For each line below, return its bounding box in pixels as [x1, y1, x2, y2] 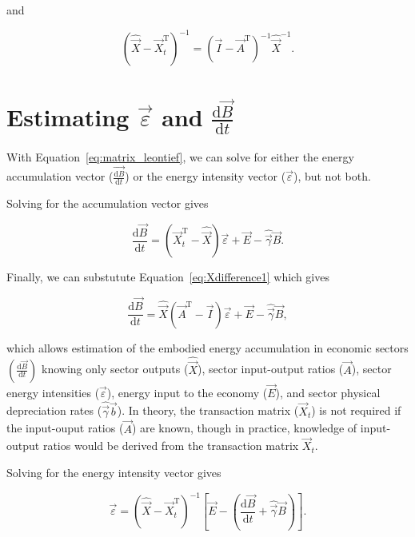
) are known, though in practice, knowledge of [131, 420, 357, 436]
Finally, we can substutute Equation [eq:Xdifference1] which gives [6, 268, 329, 285]
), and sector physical [275, 384, 381, 400]
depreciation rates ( [6, 402, 102, 419]
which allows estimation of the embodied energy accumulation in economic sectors [6, 339, 409, 356]
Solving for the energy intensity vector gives [6, 464, 221, 481]
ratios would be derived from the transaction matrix [42, 437, 299, 454]
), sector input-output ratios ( [198, 360, 344, 377]
